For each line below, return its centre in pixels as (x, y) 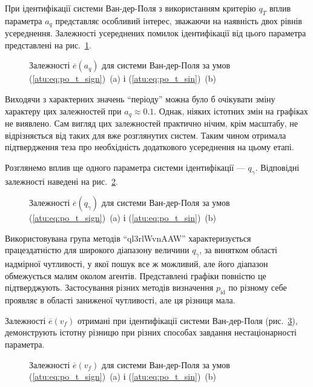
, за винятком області (238, 250)
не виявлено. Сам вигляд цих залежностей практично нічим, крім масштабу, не (151, 123)
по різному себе (258, 287)
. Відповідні (277, 167)
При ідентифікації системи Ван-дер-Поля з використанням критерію (130, 8)
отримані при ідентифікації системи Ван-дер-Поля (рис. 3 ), (188, 320)
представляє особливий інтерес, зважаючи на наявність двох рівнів (179, 20)
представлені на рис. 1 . (48, 45)
